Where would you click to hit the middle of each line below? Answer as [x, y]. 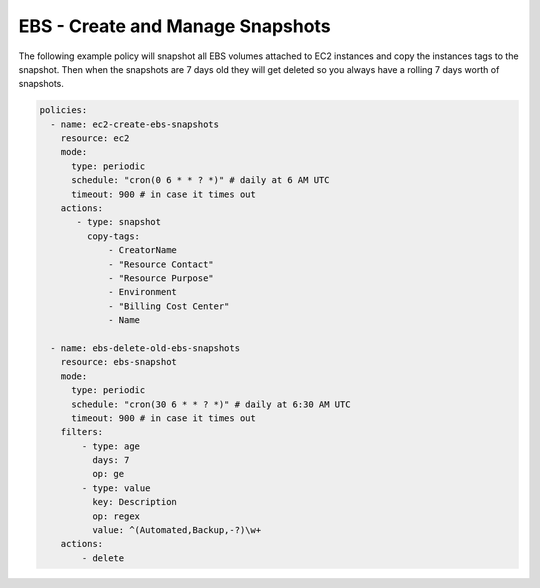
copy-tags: [113, 236]
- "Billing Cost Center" [169, 306]
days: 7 [110, 460]
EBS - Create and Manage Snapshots [174, 26]
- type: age [110, 446]
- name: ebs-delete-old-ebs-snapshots [145, 348]
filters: [82, 432]
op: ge [108, 474]
